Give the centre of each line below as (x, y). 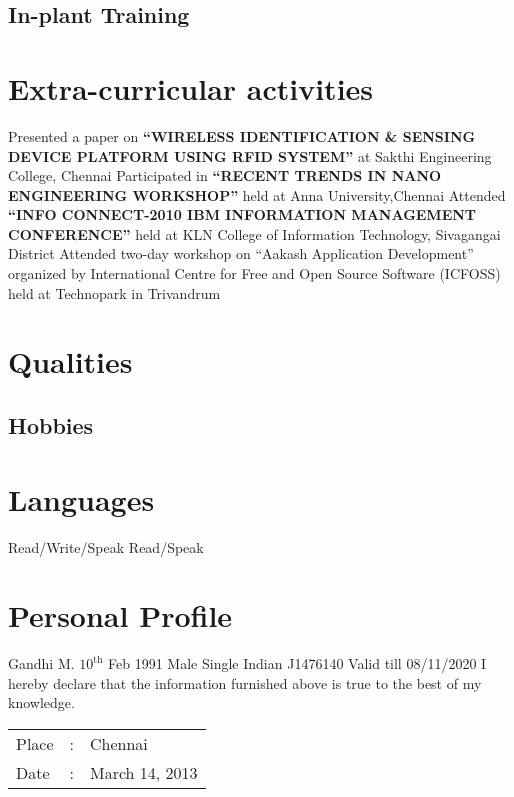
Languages (81, 498)
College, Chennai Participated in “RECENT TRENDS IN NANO (225, 175)
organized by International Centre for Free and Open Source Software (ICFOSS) (254, 273)
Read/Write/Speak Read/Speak (106, 546)
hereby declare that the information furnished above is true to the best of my (245, 682)
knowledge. (41, 702)
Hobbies (51, 425)
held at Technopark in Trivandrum (114, 292)
